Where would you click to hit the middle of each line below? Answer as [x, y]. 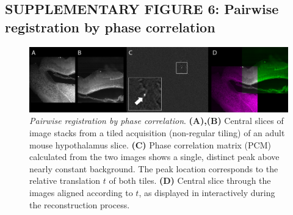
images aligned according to [81, 192]
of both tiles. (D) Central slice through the [190, 180]
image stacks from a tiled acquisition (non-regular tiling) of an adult [157, 133]
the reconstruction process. [80, 204]
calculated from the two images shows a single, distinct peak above [154, 157]
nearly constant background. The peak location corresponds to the [154, 168]
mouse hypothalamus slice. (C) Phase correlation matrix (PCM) [150, 144]
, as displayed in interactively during [207, 192]
